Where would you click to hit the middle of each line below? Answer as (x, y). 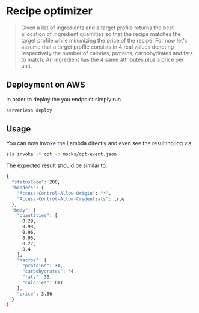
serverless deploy (29, 110)
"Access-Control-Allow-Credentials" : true (71, 199)
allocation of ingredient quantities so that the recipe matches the (101, 34)
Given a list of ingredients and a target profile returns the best (97, 28)
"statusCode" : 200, (36, 182)
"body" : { (24, 210)
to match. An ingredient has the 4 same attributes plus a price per (103, 59)
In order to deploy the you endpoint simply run (64, 99)
